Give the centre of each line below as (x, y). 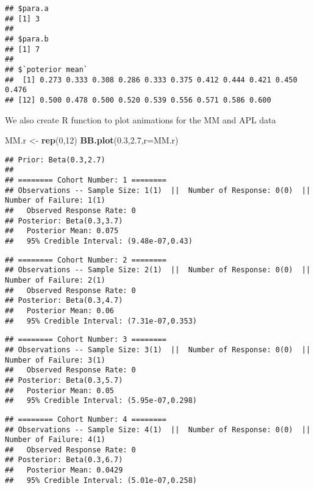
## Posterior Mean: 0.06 (59, 310)
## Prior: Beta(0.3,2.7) (55, 160)
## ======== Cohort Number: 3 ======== (86, 340)
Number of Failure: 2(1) (55, 280)
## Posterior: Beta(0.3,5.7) (64, 380)
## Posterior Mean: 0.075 (62, 231)
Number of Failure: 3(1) (55, 360)
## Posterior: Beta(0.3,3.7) (64, 221)
